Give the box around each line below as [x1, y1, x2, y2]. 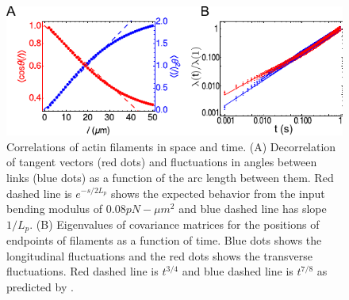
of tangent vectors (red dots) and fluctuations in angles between [6, 154, 317, 170]
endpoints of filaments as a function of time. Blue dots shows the [6, 232, 322, 249]
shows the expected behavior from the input [111, 184, 325, 201]
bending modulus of [6, 200, 103, 217]
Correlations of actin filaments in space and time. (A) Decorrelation [6, 138, 336, 154]
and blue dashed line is [182, 263, 293, 279]
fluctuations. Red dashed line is [6, 263, 159, 279]
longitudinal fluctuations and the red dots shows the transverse [6, 247, 313, 264]
